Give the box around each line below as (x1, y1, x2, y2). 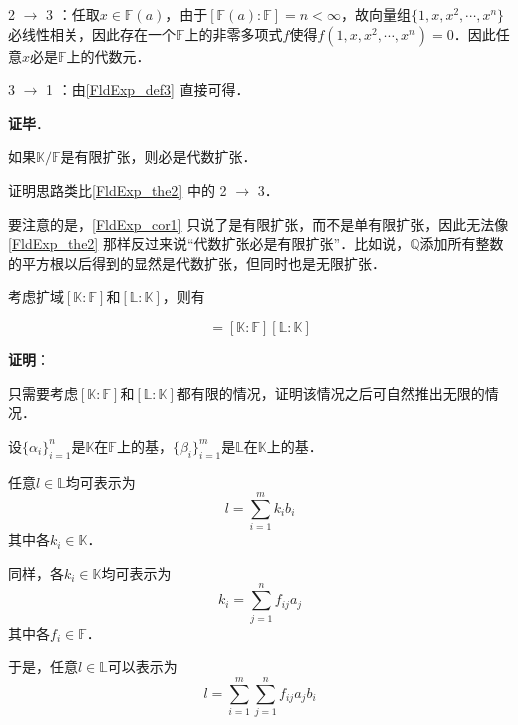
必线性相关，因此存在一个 (8, 23, 176, 44)
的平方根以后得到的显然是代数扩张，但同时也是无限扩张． (8, 252, 386, 273)
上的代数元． (66, 45, 151, 66)
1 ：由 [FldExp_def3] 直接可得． (46, 79, 250, 100)
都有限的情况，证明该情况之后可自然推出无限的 (176, 382, 485, 403)
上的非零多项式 (184, 23, 283, 44)
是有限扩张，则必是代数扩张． (60, 146, 257, 167)
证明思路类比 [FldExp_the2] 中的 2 (8, 179, 227, 200)
